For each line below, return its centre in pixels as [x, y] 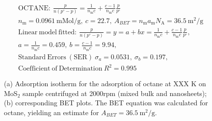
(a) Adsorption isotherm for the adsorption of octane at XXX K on [105, 84]
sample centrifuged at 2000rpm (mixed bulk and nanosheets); [115, 93]
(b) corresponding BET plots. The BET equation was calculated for [106, 103]
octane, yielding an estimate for [52, 112]
